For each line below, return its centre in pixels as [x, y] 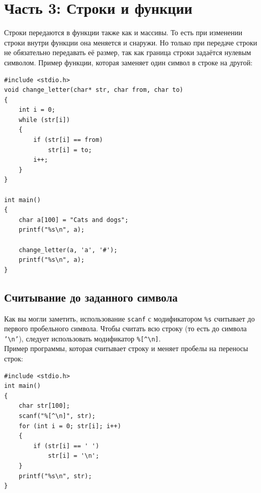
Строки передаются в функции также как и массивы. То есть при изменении [123, 32]
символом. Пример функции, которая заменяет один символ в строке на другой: [128, 62]
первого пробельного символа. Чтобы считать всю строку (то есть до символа [125, 328]
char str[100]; [44, 406]
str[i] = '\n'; [74, 456]
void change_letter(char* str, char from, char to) [94, 90]
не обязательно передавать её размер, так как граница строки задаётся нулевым [128, 52]
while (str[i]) [44, 120]
